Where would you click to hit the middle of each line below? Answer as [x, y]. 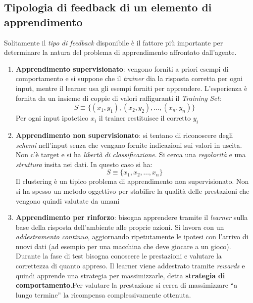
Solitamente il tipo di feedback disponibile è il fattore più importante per [114, 42]
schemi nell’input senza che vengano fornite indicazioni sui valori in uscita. [129, 145]
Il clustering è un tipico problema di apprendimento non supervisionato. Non [132, 181]
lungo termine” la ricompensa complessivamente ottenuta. [103, 294]
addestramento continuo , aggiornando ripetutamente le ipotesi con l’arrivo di [132, 237]
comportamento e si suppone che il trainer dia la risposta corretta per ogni [129, 78]
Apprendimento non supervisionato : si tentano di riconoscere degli [124, 135]
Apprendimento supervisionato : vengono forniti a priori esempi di [122, 68]
